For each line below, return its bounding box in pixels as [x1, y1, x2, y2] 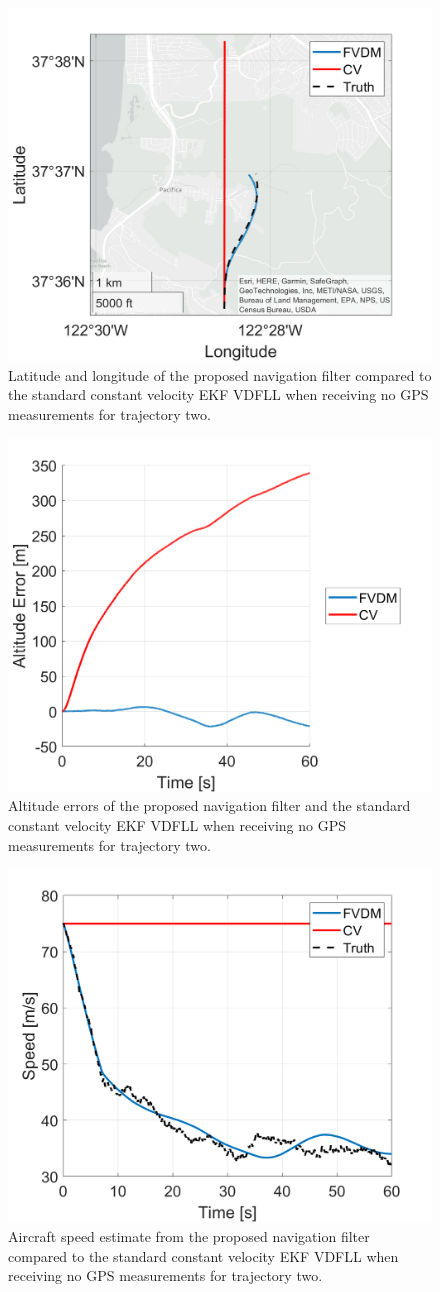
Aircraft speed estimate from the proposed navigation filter [8, 1225, 370, 1246]
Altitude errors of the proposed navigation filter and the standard [8, 795, 411, 816]
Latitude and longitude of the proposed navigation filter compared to [8, 364, 432, 385]
